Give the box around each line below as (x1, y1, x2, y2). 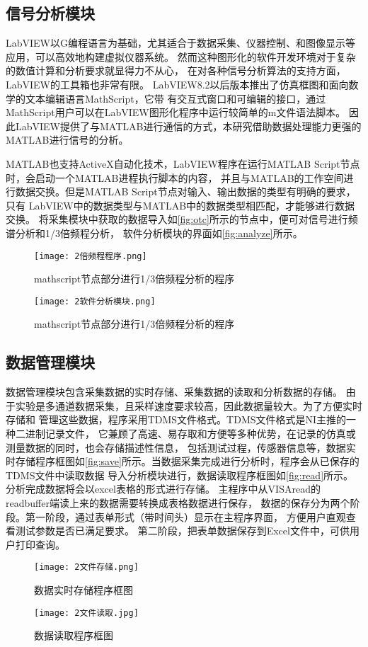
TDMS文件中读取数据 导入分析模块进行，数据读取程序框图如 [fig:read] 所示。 (6, 467, 354, 482)
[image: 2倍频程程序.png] (34, 251, 147, 261)
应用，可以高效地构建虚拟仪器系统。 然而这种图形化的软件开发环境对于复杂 (6, 49, 356, 64)
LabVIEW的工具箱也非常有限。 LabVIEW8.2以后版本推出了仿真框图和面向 (6, 76, 349, 91)
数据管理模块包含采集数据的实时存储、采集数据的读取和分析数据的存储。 (6, 384, 343, 399)
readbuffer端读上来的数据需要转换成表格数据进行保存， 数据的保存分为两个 (6, 495, 350, 510)
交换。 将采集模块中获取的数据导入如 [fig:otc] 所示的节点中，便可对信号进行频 (6, 212, 358, 227)
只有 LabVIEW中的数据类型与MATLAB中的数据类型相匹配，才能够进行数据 (6, 197, 355, 212)
